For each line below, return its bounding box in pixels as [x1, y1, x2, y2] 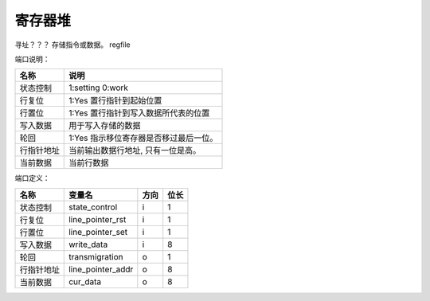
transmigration [68, 251, 123, 262]
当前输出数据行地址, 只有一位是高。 [68, 145, 201, 156]
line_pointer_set [68, 226, 128, 237]
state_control [68, 201, 118, 213]
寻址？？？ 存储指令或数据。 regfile [14, 40, 131, 49]
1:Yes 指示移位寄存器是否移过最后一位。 [68, 132, 218, 143]
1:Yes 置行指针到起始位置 [68, 96, 162, 107]
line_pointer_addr [68, 264, 134, 275]
